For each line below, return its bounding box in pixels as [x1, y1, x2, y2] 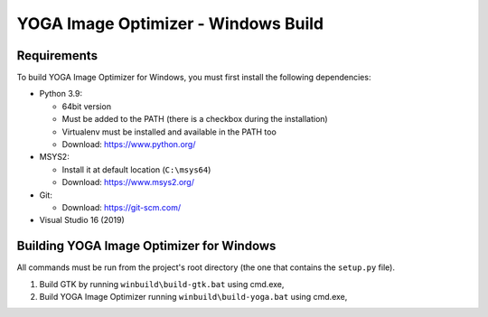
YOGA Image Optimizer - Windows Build [16, 14, 324, 33]
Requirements [16, 48, 99, 63]
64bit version [61, 100, 112, 112]
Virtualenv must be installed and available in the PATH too [61, 126, 277, 137]
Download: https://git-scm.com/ [61, 201, 181, 212]
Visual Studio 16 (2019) [39, 215, 126, 226]
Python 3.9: [39, 89, 83, 99]
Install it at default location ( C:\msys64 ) [61, 163, 211, 175]
